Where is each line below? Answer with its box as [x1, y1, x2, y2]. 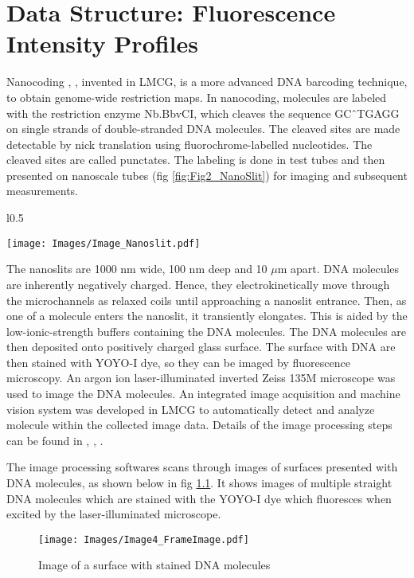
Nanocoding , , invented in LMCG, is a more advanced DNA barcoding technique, [6, 73, 408, 90]
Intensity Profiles [6, 27, 199, 60]
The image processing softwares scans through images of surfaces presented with [6, 459, 398, 475]
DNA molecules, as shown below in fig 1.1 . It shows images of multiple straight [6, 475, 393, 491]
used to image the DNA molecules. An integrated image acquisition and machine [6, 385, 400, 402]
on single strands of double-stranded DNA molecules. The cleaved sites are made [6, 120, 400, 137]
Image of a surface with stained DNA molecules [38, 557, 271, 573]
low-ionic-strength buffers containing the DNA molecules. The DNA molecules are [6, 322, 407, 339]
